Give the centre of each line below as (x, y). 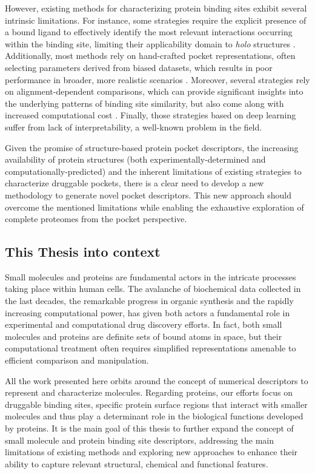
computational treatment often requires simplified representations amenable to (151, 348)
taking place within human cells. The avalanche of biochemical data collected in (153, 289)
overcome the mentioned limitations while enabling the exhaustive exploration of (154, 207)
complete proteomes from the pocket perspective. (96, 219)
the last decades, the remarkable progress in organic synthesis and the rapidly (149, 301)
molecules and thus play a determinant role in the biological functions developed (154, 416)
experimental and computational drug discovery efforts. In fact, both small (144, 324)
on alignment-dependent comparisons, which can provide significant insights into (154, 91)
